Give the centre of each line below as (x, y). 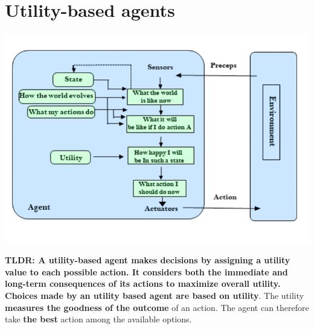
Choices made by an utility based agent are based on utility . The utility (155, 296)
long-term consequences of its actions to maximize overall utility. (143, 284)
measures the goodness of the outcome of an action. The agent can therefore (157, 307)
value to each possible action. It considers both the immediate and (146, 271)
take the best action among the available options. (98, 319)
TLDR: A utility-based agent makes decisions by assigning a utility (148, 260)
